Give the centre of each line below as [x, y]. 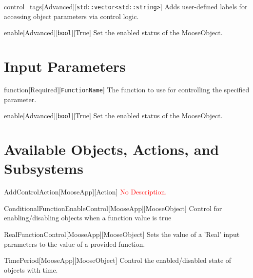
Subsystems [44, 168]
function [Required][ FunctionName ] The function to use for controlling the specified [127, 90]
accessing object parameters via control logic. [71, 16]
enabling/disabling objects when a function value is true [88, 218]
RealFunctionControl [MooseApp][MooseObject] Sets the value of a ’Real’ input [122, 234]
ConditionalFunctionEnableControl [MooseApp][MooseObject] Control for [113, 208]
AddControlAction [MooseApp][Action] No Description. [86, 192]
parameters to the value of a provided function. [75, 244]
